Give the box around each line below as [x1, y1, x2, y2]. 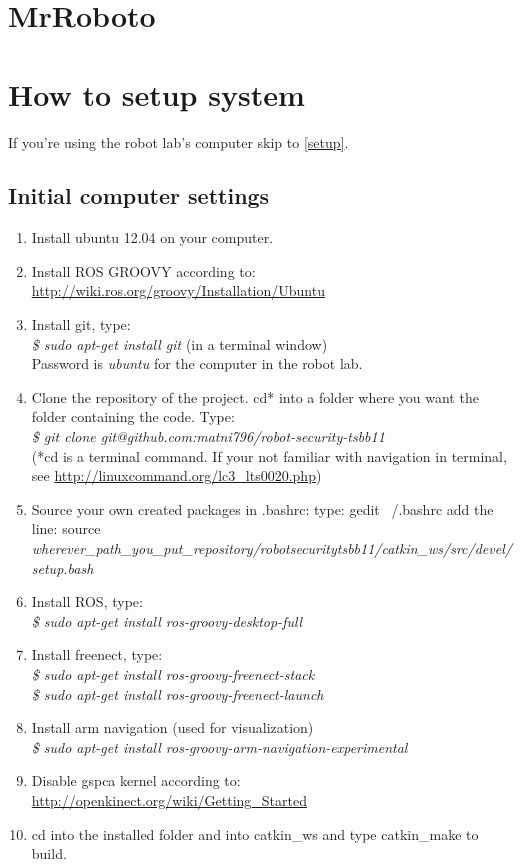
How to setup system [8, 73, 305, 114]
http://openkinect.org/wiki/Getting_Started [31, 789, 307, 810]
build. [31, 843, 67, 864]
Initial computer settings [8, 180, 270, 211]
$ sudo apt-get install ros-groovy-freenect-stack [31, 663, 315, 684]
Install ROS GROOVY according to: [31, 260, 256, 281]
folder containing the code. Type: [31, 406, 235, 427]
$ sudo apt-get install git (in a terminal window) [31, 333, 328, 354]
